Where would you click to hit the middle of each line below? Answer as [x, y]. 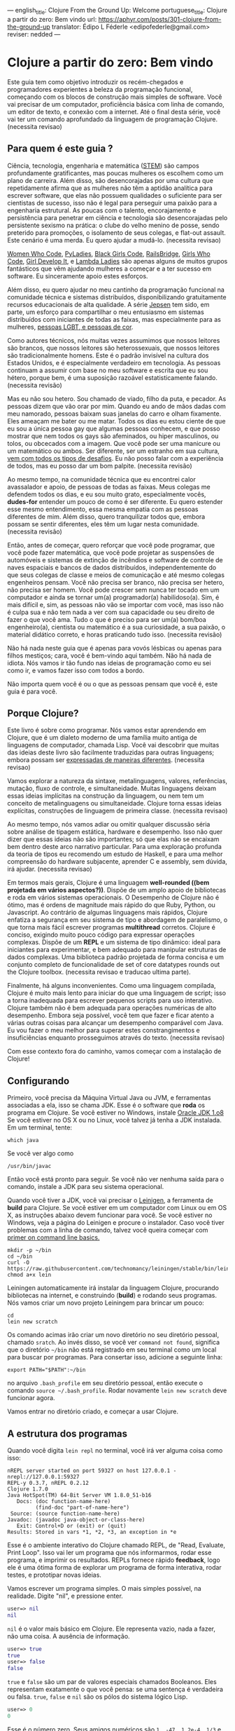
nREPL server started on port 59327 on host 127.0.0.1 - [92, 1471]
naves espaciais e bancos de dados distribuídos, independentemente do [112, 567]
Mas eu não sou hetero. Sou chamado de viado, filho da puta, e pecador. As [117, 398]
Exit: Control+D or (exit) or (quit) [72, 1526]
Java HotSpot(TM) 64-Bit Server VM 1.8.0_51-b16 [79, 1495]
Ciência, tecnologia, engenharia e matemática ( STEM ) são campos [103, 165]
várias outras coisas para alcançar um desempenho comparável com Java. [115, 1023]
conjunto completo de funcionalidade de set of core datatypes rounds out [114, 965]
